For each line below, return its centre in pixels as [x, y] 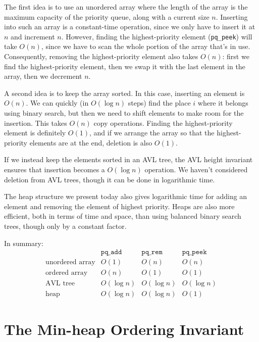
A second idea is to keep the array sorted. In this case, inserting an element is [124, 93]
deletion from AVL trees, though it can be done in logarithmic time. [110, 179]
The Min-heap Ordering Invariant [124, 329]
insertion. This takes [36, 123]
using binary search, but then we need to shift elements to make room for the [124, 113]
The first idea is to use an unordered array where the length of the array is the [126, 7]
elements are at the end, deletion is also [91, 142]
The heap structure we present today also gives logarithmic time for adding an [126, 196]
